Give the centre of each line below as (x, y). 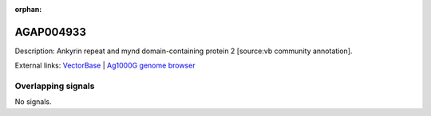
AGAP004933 (51, 32)
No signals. (33, 102)
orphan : (28, 9)
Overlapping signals (55, 86)
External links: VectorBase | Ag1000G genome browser (105, 66)
